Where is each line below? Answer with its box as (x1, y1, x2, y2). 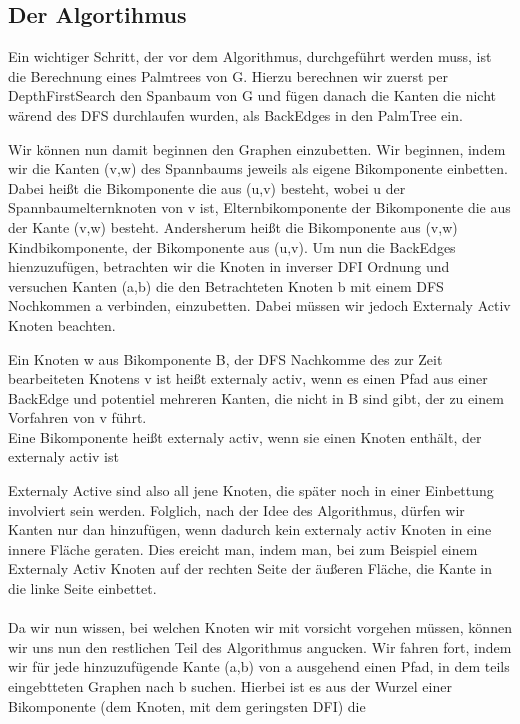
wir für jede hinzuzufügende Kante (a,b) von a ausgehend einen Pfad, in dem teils (8, 656, 510, 677)
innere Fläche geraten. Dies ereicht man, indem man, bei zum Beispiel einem (8, 538, 478, 559)
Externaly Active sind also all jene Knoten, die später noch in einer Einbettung (8, 480, 494, 501)
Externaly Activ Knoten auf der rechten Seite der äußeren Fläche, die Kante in (8, 558, 492, 579)
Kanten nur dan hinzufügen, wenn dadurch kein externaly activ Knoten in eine (8, 519, 492, 540)
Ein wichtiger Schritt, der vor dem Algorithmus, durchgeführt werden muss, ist (8, 46, 492, 67)
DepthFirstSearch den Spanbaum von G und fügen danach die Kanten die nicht (8, 85, 496, 106)
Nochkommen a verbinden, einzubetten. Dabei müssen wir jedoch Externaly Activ (8, 295, 511, 316)
